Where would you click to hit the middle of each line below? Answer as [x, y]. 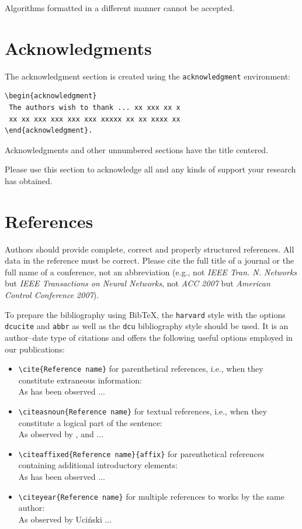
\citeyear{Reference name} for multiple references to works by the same [151, 496]
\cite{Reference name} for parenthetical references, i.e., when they [141, 369]
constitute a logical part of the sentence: [90, 422]
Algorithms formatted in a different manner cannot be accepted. [120, 8]
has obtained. [29, 180]
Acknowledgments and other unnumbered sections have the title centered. [137, 149]
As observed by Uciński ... [65, 519]
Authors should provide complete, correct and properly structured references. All [150, 249]
